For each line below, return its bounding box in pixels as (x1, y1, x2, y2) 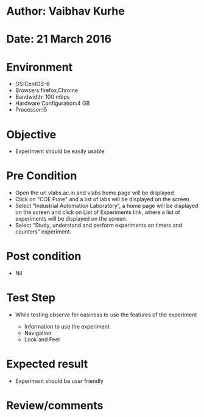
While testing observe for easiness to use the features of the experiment (15, 311, 197, 318)
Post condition (6, 249, 82, 263)
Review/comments (6, 399, 104, 413)
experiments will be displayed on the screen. (15, 215, 128, 223)
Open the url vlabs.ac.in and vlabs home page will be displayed (15, 189, 174, 196)
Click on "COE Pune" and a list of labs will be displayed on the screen (15, 196, 190, 203)
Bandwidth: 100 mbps (15, 93, 70, 101)
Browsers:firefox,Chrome (15, 87, 78, 94)
